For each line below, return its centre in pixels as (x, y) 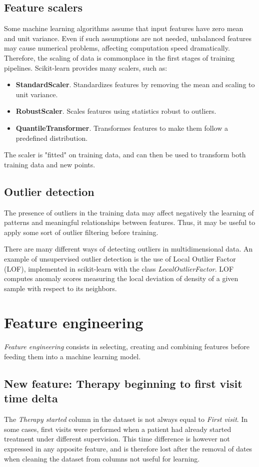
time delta (31, 398)
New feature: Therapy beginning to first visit (123, 383)
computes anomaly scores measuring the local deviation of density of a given (121, 278)
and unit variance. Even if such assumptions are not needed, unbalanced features (128, 38)
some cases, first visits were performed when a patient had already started (118, 429)
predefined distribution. (52, 138)
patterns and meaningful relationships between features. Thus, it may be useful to (130, 222)
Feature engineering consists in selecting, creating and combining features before (127, 346)
